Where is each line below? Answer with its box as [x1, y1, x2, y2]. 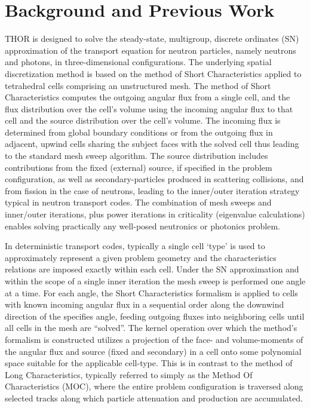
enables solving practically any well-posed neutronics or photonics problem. [5, 219, 281, 232]
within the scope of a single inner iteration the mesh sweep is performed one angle [5, 275, 306, 287]
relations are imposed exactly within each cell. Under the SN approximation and [5, 263, 299, 275]
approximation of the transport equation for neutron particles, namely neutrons [5, 44, 296, 56]
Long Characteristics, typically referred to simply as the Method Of [5, 368, 253, 381]
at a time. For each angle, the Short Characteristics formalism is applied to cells [5, 286, 298, 299]
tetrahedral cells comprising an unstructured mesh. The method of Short [5, 79, 271, 91]
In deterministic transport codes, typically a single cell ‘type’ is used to [5, 240, 265, 252]
